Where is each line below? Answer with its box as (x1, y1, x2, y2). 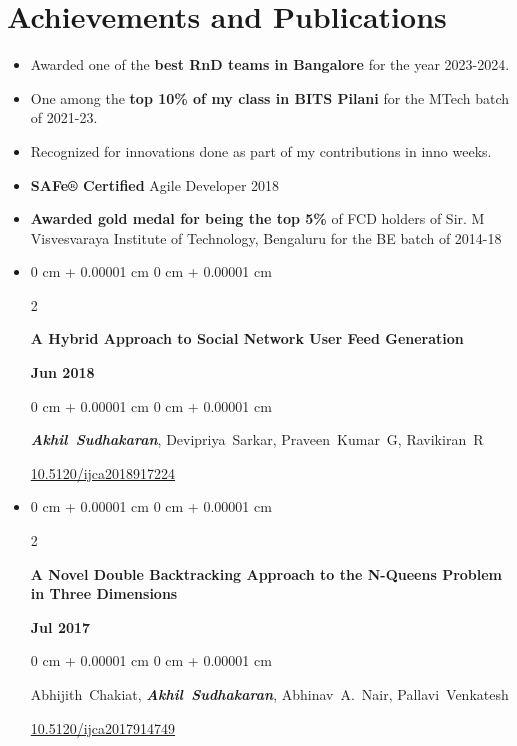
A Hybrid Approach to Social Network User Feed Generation (30, 328, 464, 349)
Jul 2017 (30, 616, 91, 637)
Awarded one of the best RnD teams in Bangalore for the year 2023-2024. (30, 54, 510, 75)
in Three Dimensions (30, 583, 178, 604)
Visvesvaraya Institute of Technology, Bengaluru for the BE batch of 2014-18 (30, 227, 502, 248)
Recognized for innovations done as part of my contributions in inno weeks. (30, 140, 492, 161)
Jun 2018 (30, 362, 95, 383)
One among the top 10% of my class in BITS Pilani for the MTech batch (30, 87, 510, 108)
